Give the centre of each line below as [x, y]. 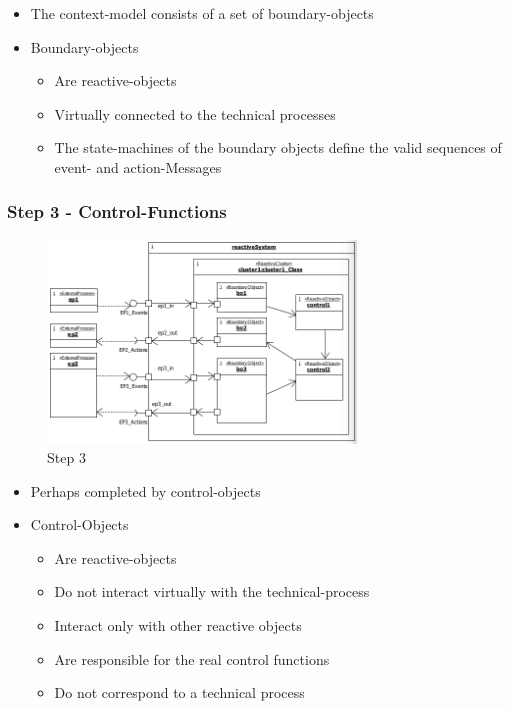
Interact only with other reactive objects [178, 625]
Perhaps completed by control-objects [145, 490]
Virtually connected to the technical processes [195, 113]
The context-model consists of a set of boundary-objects [202, 13]
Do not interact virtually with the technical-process [212, 591]
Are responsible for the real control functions [192, 658]
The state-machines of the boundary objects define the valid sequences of [278, 147]
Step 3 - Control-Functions [117, 211]
